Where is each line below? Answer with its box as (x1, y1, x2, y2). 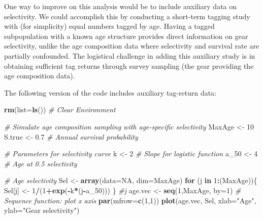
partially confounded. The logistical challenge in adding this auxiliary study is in (4, 50, 255, 61)
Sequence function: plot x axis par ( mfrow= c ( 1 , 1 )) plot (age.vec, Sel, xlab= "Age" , (4, 195, 256, 205)
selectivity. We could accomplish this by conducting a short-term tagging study (4, 11, 250, 21)
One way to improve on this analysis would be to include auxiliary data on (4, 1, 237, 11)
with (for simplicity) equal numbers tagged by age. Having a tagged (4, 21, 215, 31)
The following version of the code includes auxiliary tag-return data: (4, 87, 217, 98)
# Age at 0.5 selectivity (4, 158, 77, 168)
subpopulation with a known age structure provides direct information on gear (4, 30, 248, 41)
